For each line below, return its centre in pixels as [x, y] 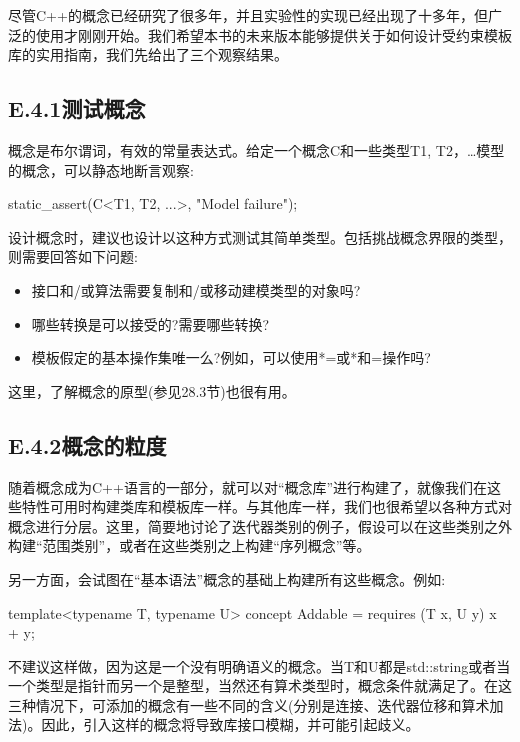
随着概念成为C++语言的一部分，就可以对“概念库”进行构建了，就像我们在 [248, 486]
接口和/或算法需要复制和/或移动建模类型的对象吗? [196, 289]
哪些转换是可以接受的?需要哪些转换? [150, 323]
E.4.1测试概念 [77, 108]
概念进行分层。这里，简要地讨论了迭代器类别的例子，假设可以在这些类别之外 [260, 525]
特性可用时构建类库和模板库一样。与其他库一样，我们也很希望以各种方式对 [266, 506]
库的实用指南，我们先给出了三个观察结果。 [148, 54]
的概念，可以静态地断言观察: [101, 169]
